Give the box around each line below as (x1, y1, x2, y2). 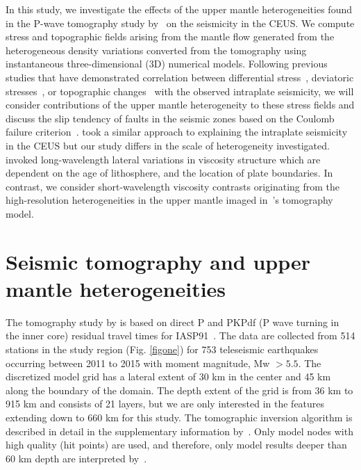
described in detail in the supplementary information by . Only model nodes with (6, 423, 353, 438)
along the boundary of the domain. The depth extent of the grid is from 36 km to (6, 382, 353, 397)
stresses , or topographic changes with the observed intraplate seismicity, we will (6, 83, 354, 98)
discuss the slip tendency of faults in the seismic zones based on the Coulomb (6, 111, 335, 125)
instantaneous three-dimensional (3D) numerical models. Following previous (6, 56, 328, 71)
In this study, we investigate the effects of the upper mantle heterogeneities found (6, 2, 352, 16)
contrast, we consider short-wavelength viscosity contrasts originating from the (6, 179, 340, 193)
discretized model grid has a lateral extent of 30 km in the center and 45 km (6, 369, 331, 384)
